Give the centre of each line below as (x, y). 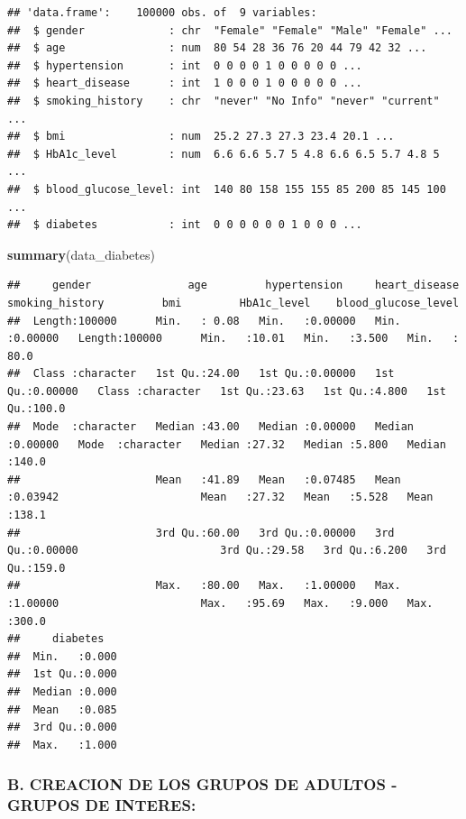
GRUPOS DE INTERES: (102, 805)
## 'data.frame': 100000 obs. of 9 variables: (162, 13)
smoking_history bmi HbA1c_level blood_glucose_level (233, 303)
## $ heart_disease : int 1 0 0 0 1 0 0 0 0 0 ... (185, 83)
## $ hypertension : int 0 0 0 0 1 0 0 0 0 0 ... (185, 65)
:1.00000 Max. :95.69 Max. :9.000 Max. (220, 603)
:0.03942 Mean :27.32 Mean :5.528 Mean (220, 497)
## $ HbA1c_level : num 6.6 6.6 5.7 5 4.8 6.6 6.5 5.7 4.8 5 (224, 154)
